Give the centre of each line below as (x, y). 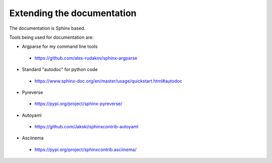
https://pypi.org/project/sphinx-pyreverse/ (79, 104)
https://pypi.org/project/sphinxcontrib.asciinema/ (86, 149)
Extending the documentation (73, 13)
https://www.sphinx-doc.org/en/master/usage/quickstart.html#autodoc (108, 81)
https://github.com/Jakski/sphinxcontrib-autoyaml (86, 127)
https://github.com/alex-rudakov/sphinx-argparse (86, 58)
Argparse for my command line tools (60, 47)
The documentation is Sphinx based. (47, 28)
